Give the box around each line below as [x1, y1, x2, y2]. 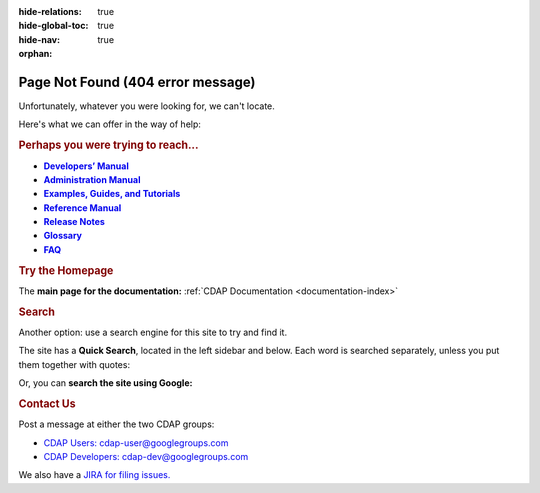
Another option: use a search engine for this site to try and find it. [18, 326, 288, 338]
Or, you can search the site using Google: [18, 377, 193, 389]
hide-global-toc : [18, 20, 89, 32]
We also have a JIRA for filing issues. [18, 469, 171, 481]
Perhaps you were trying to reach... [18, 138, 199, 152]
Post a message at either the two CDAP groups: [18, 418, 215, 430]
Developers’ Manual [43, 160, 129, 172]
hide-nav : [18, 33, 60, 45]
